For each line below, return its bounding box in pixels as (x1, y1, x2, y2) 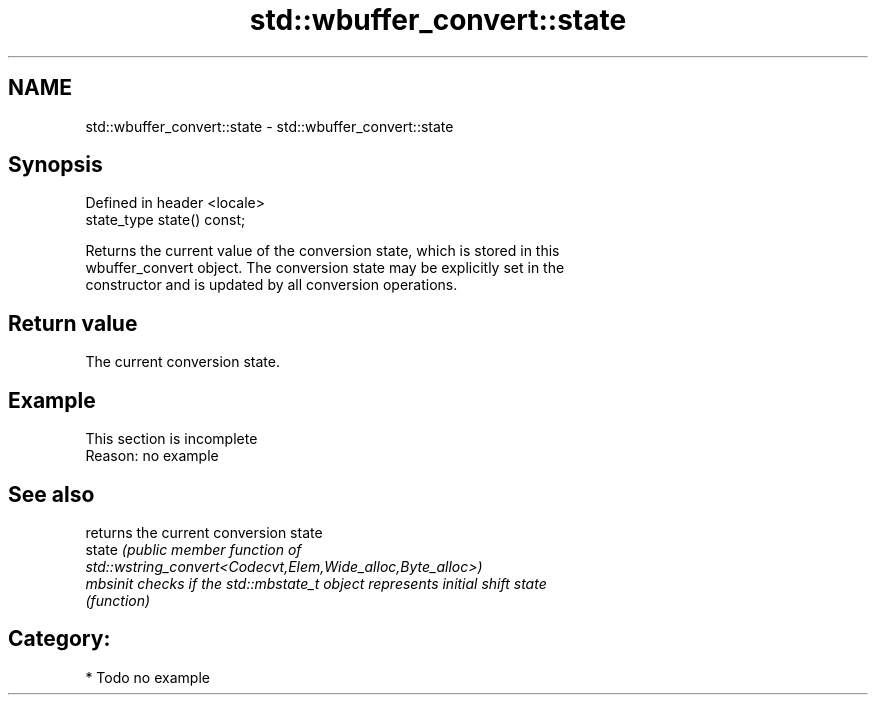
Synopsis (8, 152, 103, 178)
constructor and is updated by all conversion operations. (85, 276, 458, 294)
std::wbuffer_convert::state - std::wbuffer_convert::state (85, 117, 454, 135)
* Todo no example (85, 668, 210, 686)
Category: (8, 626, 111, 652)
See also (8, 481, 95, 507)
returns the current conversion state (85, 523, 323, 541)
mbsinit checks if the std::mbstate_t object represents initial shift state (85, 574, 547, 592)
